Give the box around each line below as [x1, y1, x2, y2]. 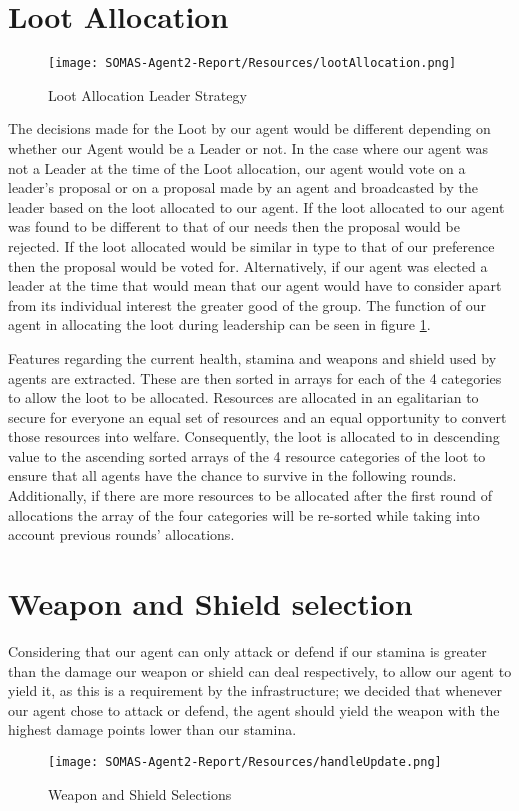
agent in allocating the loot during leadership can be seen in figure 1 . [8, 314, 431, 335]
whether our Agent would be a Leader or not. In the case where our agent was [8, 137, 489, 158]
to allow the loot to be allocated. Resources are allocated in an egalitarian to [8, 387, 479, 408]
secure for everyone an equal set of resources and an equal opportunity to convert [8, 406, 507, 427]
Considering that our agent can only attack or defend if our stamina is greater [8, 640, 487, 661]
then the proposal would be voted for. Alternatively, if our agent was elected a [8, 255, 488, 276]
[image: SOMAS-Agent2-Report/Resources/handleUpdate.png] [48, 754, 442, 769]
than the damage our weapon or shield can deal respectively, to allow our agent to [8, 660, 512, 681]
